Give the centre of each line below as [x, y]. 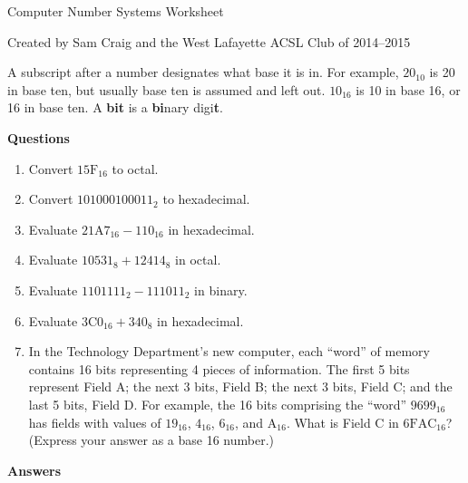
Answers [34, 470]
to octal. [135, 168]
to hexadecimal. [206, 199]
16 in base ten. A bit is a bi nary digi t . [115, 107]
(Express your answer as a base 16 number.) [151, 440]
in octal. [198, 260]
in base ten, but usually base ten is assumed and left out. [166, 89]
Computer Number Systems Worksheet [116, 11]
